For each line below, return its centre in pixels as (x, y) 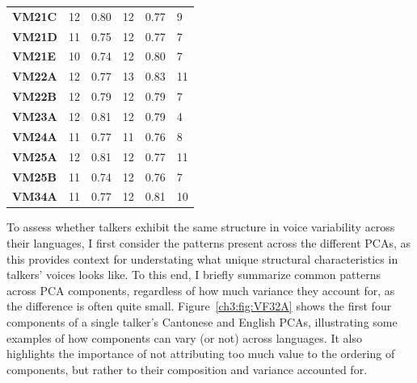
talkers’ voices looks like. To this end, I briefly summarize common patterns (194, 275)
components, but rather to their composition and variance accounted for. (187, 369)
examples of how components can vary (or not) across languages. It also (184, 337)
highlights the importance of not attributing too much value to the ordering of (201, 354)
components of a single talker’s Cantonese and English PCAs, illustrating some (202, 322)
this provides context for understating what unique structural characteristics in (202, 258)
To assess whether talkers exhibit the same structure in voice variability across (201, 227)
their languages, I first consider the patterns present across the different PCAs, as (209, 243)
